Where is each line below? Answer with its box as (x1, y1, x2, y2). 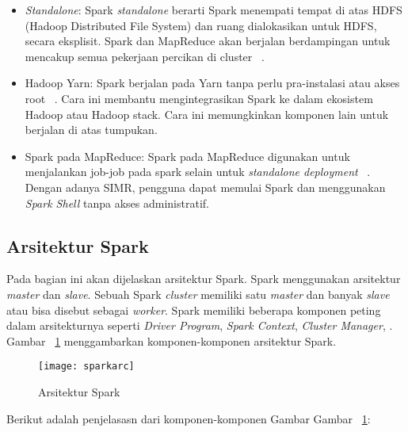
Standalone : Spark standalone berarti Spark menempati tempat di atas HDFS (25, 2, 402, 17)
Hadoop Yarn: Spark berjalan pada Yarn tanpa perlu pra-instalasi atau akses (25, 75, 400, 91)
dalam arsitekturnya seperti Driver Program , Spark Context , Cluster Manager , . (6, 317, 393, 334)
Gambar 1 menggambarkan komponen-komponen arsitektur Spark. (6, 332, 337, 349)
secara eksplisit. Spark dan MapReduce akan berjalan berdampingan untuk (25, 32, 391, 49)
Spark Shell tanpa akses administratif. (25, 194, 209, 211)
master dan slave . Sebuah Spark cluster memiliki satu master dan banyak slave (6, 285, 390, 302)
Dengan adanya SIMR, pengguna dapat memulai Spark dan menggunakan (25, 178, 386, 195)
